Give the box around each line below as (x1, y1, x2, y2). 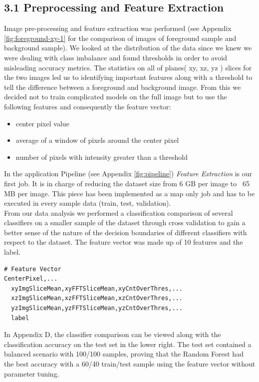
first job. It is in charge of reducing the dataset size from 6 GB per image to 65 (4, 178, 250, 188)
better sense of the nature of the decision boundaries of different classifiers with (4, 227, 247, 237)
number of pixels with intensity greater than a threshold (15, 151, 188, 162)
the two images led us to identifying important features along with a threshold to (4, 72, 253, 82)
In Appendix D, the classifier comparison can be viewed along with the (4, 329, 221, 340)
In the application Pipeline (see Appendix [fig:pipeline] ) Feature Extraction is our (4, 168, 253, 179)
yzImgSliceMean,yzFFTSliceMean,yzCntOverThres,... (11, 305, 183, 312)
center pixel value (15, 118, 69, 128)
